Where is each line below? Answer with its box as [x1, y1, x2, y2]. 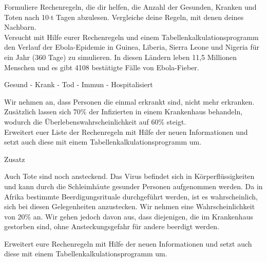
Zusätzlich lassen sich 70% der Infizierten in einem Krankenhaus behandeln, [4, 106, 243, 117]
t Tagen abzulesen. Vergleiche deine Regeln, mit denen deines [51, 11, 244, 22]
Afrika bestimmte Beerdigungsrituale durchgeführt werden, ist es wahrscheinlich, [4, 191, 258, 201]
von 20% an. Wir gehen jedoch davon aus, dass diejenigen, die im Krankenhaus [4, 211, 253, 221]
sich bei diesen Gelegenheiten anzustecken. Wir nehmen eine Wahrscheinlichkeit [4, 201, 255, 212]
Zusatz [4, 153, 25, 164]
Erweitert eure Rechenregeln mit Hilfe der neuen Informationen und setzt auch [4, 238, 252, 249]
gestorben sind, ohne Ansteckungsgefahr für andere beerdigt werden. [4, 221, 220, 232]
